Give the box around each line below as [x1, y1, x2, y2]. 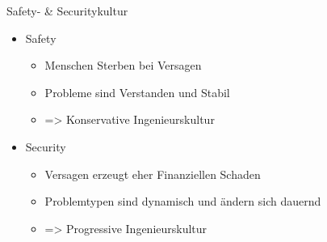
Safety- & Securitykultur [6, 2, 128, 19]
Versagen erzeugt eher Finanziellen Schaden [44, 165, 261, 182]
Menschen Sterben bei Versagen [44, 57, 202, 74]
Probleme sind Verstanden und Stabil [44, 83, 230, 100]
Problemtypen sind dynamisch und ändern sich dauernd [44, 193, 321, 210]
